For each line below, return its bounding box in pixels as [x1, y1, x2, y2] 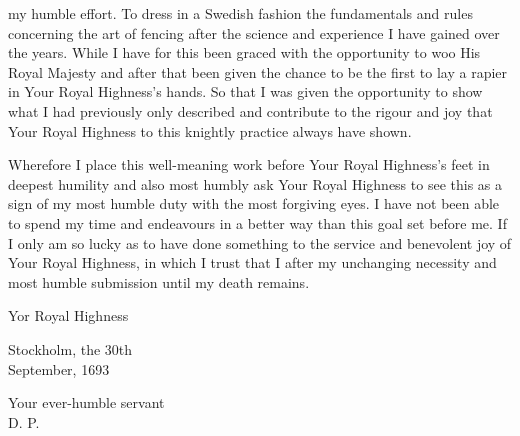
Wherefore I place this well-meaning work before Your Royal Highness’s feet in [8, 154, 490, 175]
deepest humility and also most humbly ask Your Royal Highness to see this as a [8, 173, 502, 194]
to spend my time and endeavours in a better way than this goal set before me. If [8, 212, 507, 233]
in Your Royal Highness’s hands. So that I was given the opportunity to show [8, 81, 483, 102]
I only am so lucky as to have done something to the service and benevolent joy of [8, 232, 512, 253]
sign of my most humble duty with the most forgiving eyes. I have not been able [8, 193, 500, 214]
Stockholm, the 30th [8, 338, 133, 359]
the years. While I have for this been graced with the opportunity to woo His [8, 42, 481, 63]
